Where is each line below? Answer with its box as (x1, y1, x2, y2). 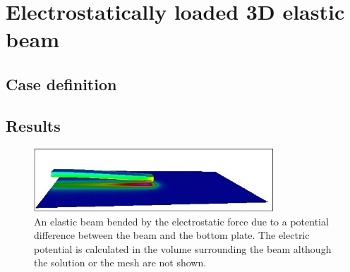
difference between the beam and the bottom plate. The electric (34, 228, 310, 242)
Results (6, 114, 61, 136)
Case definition (6, 73, 117, 94)
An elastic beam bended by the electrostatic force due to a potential (34, 214, 329, 228)
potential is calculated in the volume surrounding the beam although (34, 241, 332, 256)
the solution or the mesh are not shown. (34, 255, 207, 270)
